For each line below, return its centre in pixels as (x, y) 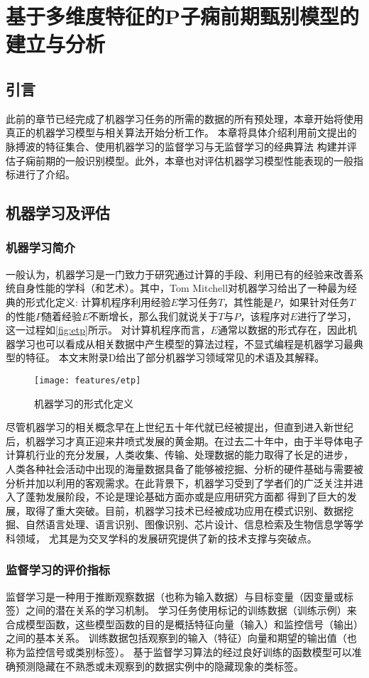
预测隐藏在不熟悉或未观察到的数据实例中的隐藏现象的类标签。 (159, 666)
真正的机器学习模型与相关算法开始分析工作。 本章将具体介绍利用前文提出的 (181, 132)
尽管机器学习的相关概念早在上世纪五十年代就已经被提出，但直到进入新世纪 (180, 427)
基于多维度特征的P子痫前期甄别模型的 (183, 16)
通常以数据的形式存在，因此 (282, 330)
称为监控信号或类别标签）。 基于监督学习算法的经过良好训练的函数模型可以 (179, 652)
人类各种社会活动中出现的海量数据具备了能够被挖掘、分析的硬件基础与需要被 (184, 468)
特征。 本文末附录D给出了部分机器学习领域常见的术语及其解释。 (175, 357)
